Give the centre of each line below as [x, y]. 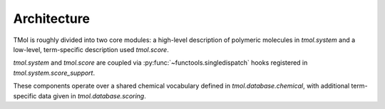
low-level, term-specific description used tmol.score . [91, 49]
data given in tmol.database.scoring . [92, 95]
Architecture [52, 19]
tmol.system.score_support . [54, 73]
